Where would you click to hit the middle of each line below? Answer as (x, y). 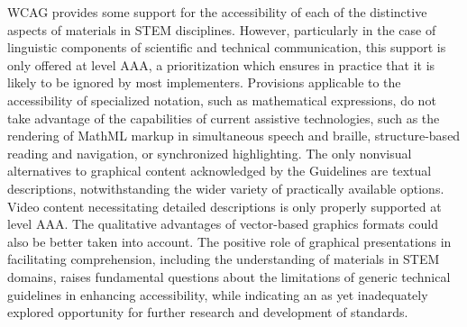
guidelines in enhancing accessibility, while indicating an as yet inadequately (218, 294)
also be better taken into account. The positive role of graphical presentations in (229, 241)
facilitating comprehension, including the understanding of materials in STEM (224, 259)
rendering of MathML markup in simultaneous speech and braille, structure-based (234, 136)
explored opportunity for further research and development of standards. (208, 312)
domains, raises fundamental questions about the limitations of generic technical (229, 276)
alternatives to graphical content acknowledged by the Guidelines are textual (220, 171)
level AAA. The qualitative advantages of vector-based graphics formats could (223, 224)
